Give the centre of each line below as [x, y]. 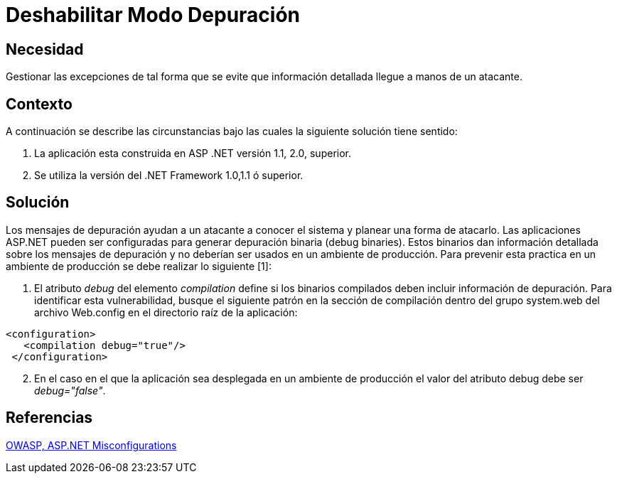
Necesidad [45, 49]
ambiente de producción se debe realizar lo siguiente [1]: [139, 266]
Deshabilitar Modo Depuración [153, 15]
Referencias [49, 418]
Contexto [39, 104]
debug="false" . [70, 390]
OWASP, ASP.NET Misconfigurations [91, 445]
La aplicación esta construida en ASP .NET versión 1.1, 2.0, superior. [193, 154]
